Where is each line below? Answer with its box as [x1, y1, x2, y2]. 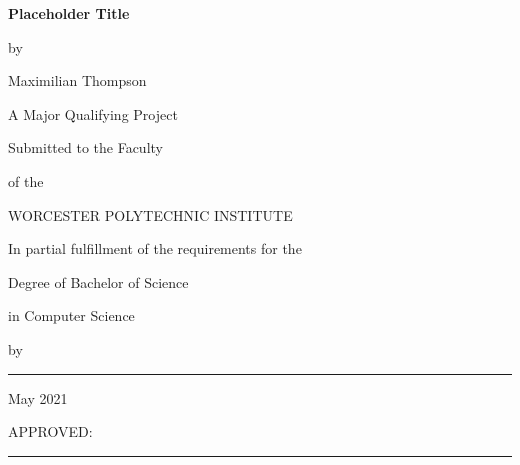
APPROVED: [8, 421, 93, 442]
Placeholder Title [8, 3, 130, 23]
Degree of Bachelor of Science [8, 271, 189, 292]
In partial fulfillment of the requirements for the [8, 238, 302, 259]
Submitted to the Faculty [8, 137, 163, 158]
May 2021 [8, 387, 68, 408]
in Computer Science [8, 305, 135, 326]
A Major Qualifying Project [8, 103, 178, 124]
